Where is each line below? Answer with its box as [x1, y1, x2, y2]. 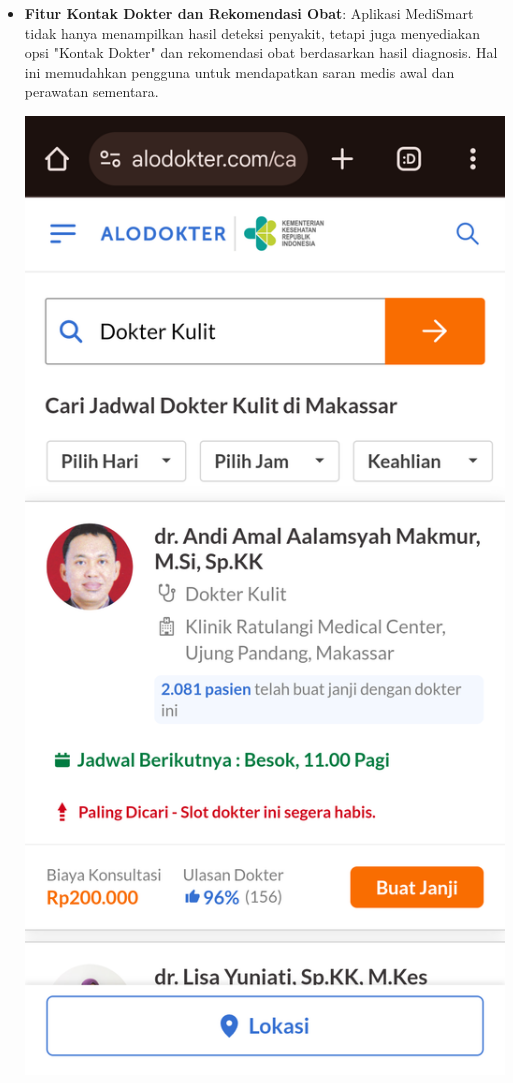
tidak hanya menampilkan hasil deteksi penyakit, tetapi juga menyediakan [24, 22, 480, 43]
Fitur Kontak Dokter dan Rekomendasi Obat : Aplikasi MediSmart [24, 3, 474, 23]
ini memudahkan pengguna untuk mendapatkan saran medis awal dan [24, 61, 455, 82]
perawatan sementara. [24, 81, 159, 102]
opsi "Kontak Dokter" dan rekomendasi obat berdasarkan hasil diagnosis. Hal [24, 42, 498, 63]
